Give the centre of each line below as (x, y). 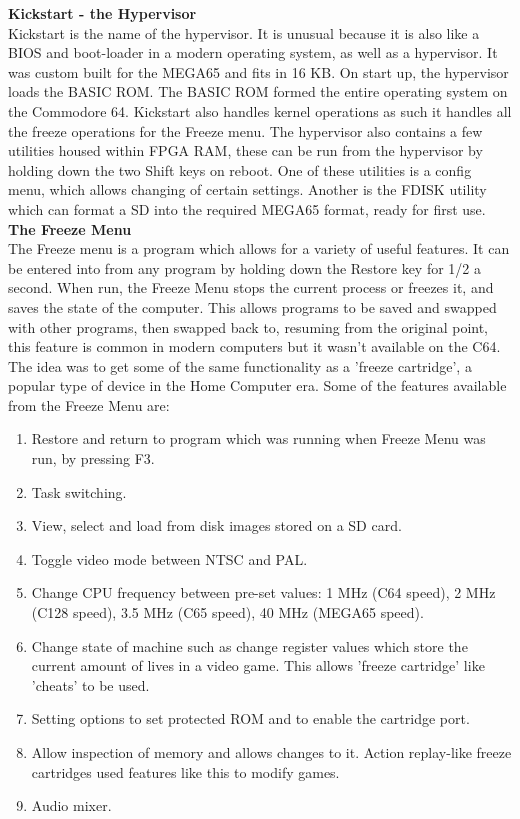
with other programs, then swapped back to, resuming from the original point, (248, 326)
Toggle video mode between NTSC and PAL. (169, 558)
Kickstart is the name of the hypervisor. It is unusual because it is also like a (244, 32)
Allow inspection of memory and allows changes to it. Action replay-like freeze (271, 752)
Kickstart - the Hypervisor (102, 13)
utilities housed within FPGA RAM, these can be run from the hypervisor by (245, 150)
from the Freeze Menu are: (89, 404)
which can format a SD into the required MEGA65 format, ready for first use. (247, 208)
